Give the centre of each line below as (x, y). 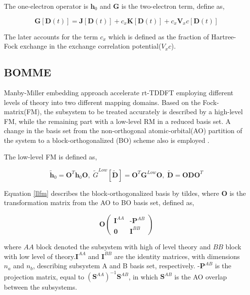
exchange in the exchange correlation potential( (91, 46)
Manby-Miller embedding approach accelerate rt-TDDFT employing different (119, 92)
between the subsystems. (41, 287)
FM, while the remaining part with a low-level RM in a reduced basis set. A (117, 121)
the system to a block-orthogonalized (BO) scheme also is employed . (107, 140)
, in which (143, 276)
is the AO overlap (201, 276)
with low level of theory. (40, 256)
